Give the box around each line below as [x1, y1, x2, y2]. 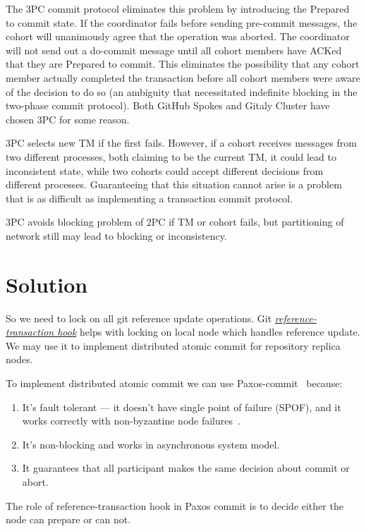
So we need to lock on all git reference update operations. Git [6, 310, 272, 325]
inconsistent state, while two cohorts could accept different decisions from [6, 163, 324, 178]
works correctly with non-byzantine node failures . [22, 413, 240, 428]
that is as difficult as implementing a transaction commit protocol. [6, 190, 293, 205]
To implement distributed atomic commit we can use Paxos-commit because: [6, 376, 343, 390]
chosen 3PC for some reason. [6, 111, 130, 126]
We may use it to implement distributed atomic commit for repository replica [6, 338, 341, 353]
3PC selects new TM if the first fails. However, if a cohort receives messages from [6, 135, 357, 150]
